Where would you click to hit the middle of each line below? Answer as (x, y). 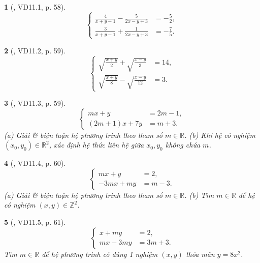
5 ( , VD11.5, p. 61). (35, 222)
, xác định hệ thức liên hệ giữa (96, 145)
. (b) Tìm (199, 195)
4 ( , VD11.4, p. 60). (35, 163)
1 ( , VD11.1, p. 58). (35, 7)
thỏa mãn (200, 254)
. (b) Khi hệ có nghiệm (220, 135)
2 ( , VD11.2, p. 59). (35, 50)
